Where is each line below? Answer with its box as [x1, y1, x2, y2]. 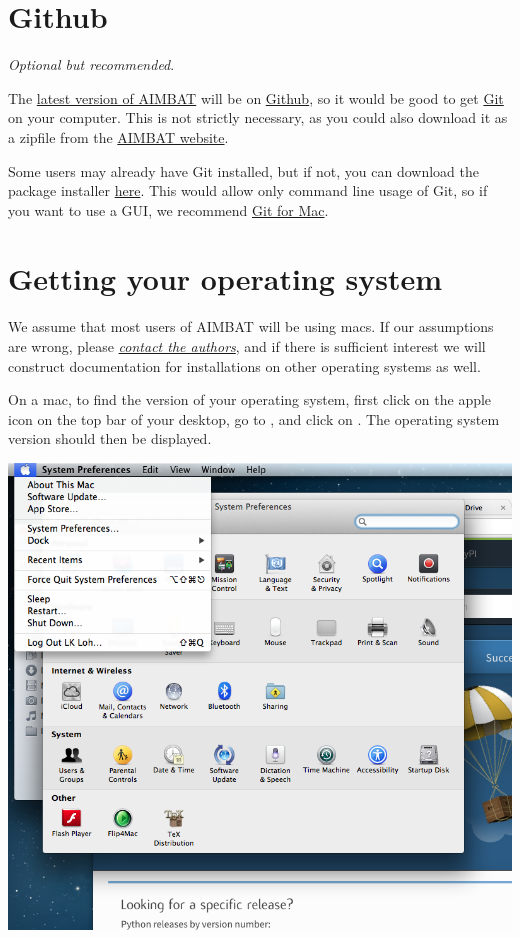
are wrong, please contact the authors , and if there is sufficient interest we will [8, 336, 486, 356]
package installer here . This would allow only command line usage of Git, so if [8, 180, 488, 201]
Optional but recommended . [8, 54, 175, 75]
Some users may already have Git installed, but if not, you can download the [8, 160, 479, 181]
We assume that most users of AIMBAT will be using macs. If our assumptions [8, 316, 494, 337]
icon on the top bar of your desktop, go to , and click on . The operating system [8, 408, 500, 429]
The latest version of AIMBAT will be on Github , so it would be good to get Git [8, 87, 504, 108]
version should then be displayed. [8, 428, 212, 449]
